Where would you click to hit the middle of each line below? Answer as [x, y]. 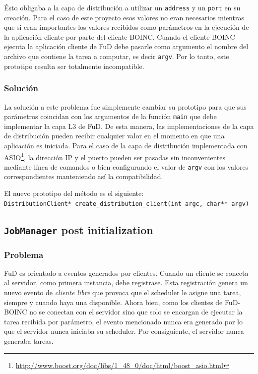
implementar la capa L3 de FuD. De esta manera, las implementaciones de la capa [129, 126]
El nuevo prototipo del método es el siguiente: [74, 193]
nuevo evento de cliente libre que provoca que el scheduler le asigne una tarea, [123, 292]
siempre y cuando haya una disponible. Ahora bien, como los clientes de [113, 302]
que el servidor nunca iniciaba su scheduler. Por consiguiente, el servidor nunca [124, 331]
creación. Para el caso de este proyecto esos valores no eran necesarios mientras [124, 17]
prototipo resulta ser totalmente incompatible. [74, 66]
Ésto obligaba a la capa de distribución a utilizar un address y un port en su [122, 7]
